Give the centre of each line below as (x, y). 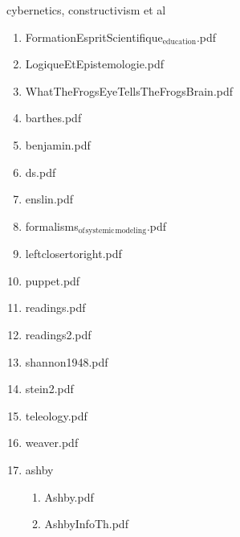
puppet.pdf (53, 280)
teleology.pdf (56, 415)
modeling (131, 231)
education (179, 42)
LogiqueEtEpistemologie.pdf (94, 64)
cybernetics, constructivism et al (86, 10)
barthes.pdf (53, 118)
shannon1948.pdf (67, 361)
